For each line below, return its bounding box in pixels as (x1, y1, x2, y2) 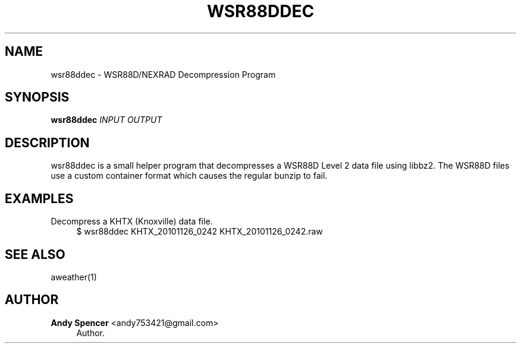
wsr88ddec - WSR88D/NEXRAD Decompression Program (51, 69, 276, 80)
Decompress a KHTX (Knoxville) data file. (51, 216, 213, 227)
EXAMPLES (5, 191, 74, 206)
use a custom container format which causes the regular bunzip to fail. (51, 170, 328, 181)
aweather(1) (51, 271, 97, 282)
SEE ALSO (5, 246, 65, 262)
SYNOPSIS (5, 90, 70, 105)
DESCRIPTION (5, 135, 90, 150)
